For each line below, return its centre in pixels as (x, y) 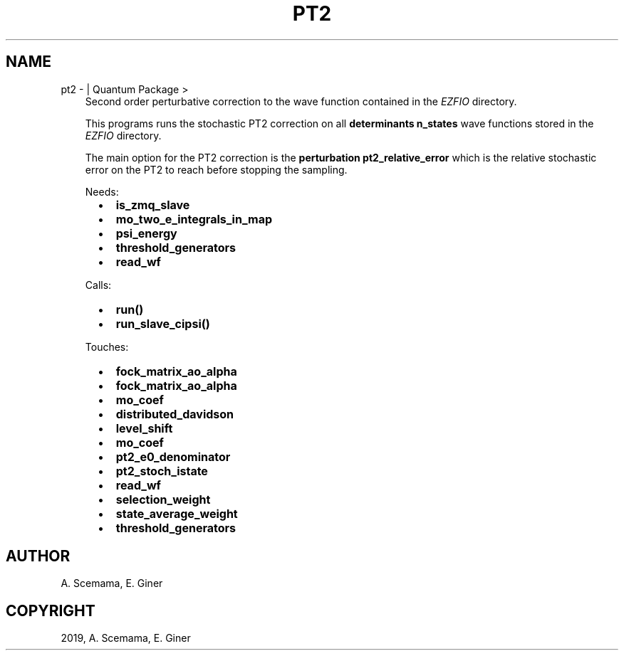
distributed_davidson (175, 414)
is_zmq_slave (153, 205)
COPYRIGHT (51, 610)
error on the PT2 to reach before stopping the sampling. (216, 169)
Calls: (98, 285)
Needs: (102, 191)
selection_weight (163, 499)
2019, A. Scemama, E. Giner (126, 638)
